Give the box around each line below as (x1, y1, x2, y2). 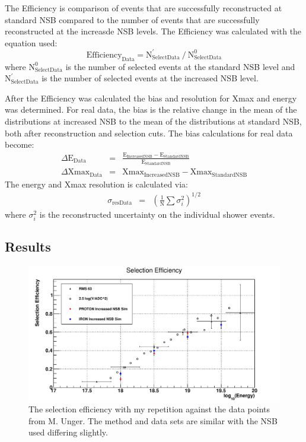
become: (5, 138, 34, 151)
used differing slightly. (28, 426, 108, 438)
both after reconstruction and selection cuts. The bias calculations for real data (5, 126, 293, 139)
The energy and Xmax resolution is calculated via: (5, 177, 189, 190)
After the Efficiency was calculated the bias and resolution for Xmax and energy (5, 91, 297, 104)
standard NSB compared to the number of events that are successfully (5, 13, 260, 26)
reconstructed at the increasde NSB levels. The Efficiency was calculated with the (5, 25, 302, 37)
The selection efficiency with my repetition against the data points (28, 403, 270, 415)
